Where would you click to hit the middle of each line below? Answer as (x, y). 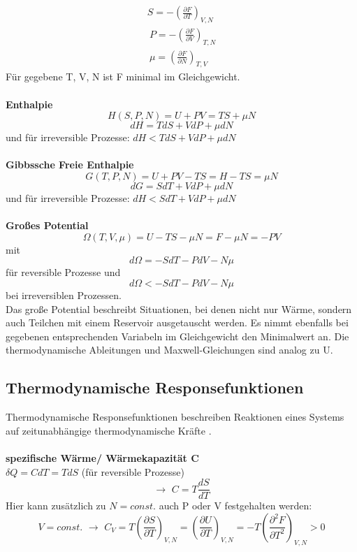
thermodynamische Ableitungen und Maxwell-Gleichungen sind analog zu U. (169, 350)
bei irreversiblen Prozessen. (64, 295)
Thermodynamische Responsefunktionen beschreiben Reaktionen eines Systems (175, 417)
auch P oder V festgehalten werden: (235, 506)
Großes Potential (47, 225)
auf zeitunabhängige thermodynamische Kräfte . (109, 430)
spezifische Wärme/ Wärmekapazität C (102, 457)
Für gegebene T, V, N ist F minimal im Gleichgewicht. (123, 77)
